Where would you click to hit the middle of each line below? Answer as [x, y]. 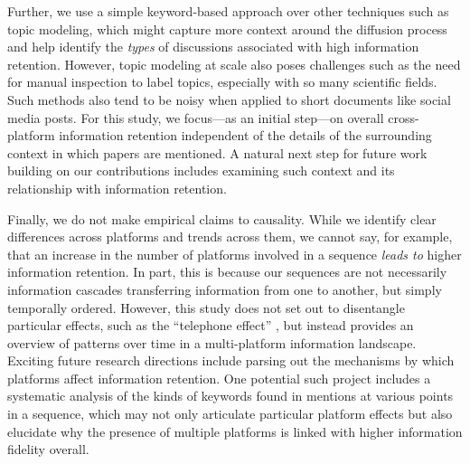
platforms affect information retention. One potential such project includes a [219, 378]
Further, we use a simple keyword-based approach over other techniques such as [228, 11]
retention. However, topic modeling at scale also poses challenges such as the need [234, 64]
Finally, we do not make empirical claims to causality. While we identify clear [222, 218]
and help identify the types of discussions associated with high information [213, 47]
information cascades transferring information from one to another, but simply [225, 289]
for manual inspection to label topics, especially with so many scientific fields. [222, 82]
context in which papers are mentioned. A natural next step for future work [217, 152]
